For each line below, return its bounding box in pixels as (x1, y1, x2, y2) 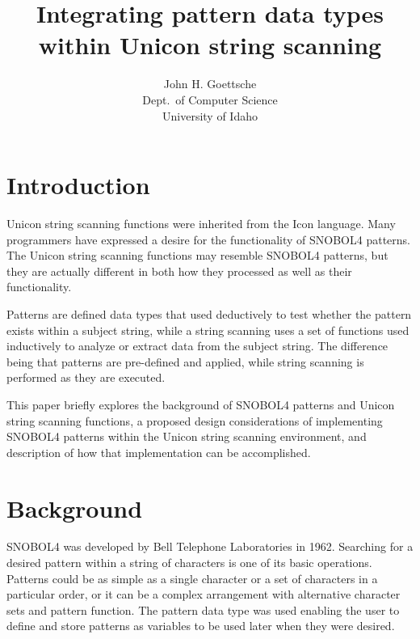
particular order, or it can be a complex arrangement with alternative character (6, 586, 401, 603)
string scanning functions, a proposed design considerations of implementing (6, 412, 383, 429)
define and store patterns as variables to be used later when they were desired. (6, 617, 395, 634)
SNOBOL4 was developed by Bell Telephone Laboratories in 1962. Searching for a (6, 538, 414, 555)
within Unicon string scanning (38, 28, 382, 61)
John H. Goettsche (163, 75, 257, 92)
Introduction (6, 168, 150, 201)
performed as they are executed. (6, 369, 166, 386)
